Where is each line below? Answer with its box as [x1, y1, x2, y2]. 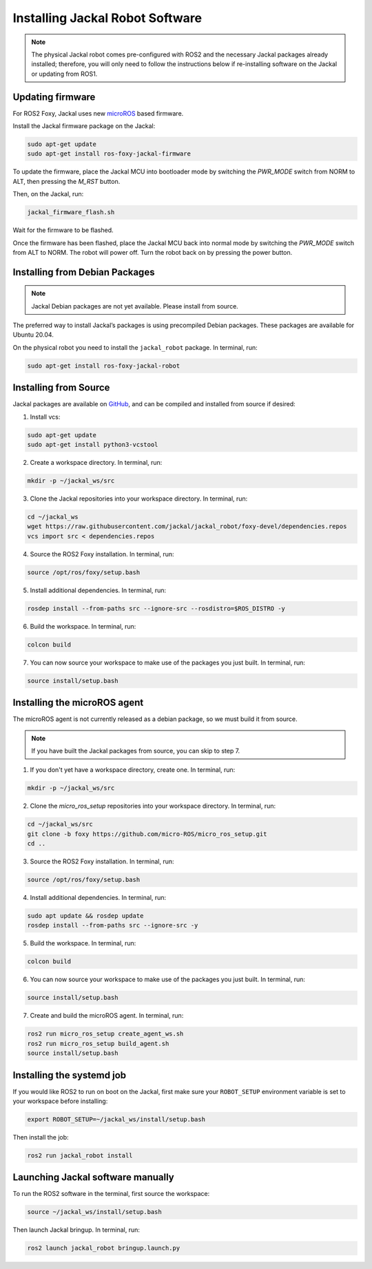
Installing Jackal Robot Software [12, 10, 203, 25]
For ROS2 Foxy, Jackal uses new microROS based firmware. [12, 109, 184, 117]
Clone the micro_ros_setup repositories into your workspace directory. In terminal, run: [30, 802, 276, 810]
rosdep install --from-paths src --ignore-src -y [27, 921, 198, 930]
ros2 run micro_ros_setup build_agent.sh [27, 1040, 169, 1047]
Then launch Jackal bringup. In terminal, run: [12, 1226, 141, 1234]
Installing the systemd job [12, 1069, 127, 1081]
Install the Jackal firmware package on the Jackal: [12, 122, 156, 130]
